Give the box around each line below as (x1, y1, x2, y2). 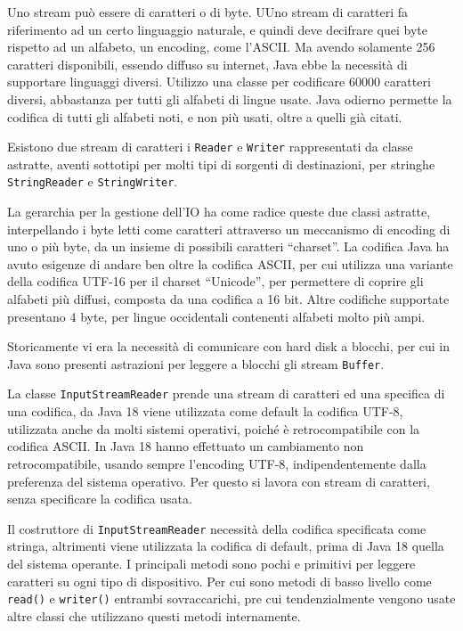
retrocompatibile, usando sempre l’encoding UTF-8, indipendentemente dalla (7, 454, 426, 472)
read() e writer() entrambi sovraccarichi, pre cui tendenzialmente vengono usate (7, 589, 456, 608)
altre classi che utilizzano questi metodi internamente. (7, 606, 301, 625)
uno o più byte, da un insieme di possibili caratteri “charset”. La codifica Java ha (7, 237, 450, 256)
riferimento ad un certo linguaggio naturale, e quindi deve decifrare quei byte (7, 20, 427, 38)
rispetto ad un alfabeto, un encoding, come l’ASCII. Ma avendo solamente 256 (7, 37, 435, 56)
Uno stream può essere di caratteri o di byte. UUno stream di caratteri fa (7, 3, 409, 20)
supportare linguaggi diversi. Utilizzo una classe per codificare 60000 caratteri (7, 72, 431, 91)
